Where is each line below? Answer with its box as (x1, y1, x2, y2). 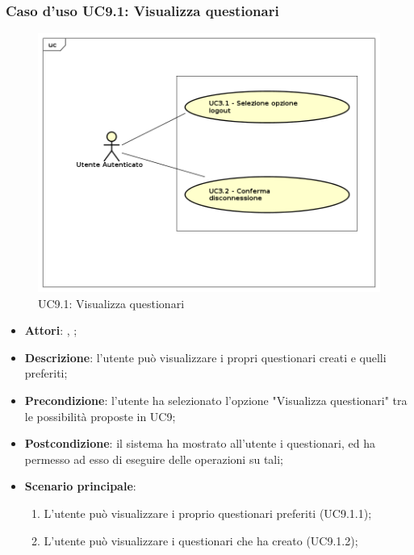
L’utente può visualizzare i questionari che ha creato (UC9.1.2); (44, 532, 358, 549)
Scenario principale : (24, 478, 136, 494)
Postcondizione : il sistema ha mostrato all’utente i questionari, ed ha (24, 435, 375, 452)
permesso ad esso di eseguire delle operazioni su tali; (24, 450, 284, 467)
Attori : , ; (24, 322, 77, 339)
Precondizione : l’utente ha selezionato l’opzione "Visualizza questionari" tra (24, 392, 408, 409)
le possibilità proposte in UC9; (24, 407, 176, 424)
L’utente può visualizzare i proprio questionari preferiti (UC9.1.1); (44, 505, 372, 522)
